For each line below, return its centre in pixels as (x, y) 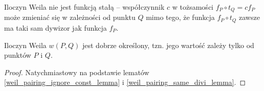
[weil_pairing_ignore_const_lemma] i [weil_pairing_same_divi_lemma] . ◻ (125, 82)
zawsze (249, 17)
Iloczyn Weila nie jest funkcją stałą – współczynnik (84, 7)
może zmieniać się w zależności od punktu (70, 17)
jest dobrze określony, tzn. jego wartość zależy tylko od (168, 45)
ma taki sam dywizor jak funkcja (56, 27)
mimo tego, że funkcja (180, 17)
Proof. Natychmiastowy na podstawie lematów (77, 72)
